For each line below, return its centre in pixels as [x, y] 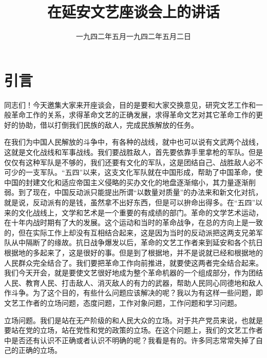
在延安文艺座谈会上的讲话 [133, 12]
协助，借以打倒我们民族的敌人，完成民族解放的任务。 [108, 124]
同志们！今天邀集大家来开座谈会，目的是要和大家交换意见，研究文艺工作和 [130, 104]
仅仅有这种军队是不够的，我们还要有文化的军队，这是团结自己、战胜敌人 [126, 162]
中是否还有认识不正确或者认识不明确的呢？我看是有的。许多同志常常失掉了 [130, 340]
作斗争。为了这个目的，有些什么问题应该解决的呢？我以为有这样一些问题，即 [133, 293]
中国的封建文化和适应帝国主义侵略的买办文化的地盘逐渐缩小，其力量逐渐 [126, 182]
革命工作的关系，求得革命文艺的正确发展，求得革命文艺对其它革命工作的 [133, 115]
